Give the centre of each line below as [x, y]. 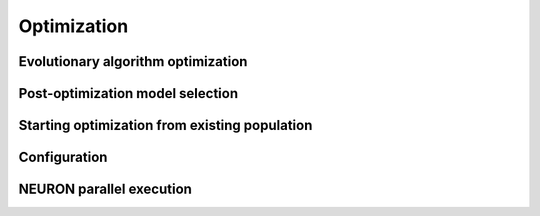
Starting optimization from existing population [165, 125]
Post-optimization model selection [128, 93]
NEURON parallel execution [105, 189]
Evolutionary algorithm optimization [133, 61]
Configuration [63, 157]
